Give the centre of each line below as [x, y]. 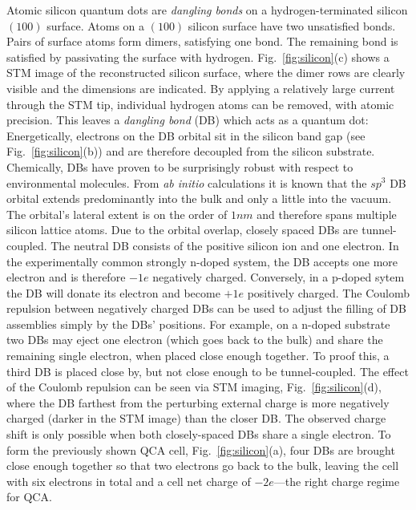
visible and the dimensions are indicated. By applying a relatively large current [201, 88]
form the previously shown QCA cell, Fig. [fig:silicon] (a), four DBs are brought [201, 449]
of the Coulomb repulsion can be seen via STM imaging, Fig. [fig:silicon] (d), [194, 387]
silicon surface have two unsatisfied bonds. [292, 25]
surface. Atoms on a [96, 25]
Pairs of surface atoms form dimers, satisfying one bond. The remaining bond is [202, 41]
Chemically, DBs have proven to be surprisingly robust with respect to [180, 166]
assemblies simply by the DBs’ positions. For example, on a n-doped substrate [198, 324]
